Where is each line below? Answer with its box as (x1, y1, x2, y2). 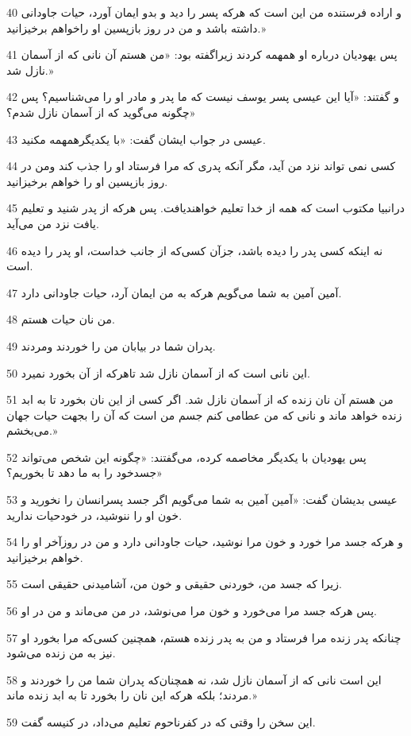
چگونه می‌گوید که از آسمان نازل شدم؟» (6, 103, 196, 120)
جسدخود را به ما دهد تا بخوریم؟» (6, 464, 163, 481)
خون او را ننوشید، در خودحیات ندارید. (6, 506, 182, 523)
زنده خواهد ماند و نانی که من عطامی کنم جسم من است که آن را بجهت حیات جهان (6, 406, 402, 423)
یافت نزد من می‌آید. (6, 215, 99, 231)
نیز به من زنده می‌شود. (6, 645, 116, 661)
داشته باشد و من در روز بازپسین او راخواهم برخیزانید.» (6, 19, 267, 36)
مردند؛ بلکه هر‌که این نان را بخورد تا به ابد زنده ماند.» (6, 687, 257, 703)
